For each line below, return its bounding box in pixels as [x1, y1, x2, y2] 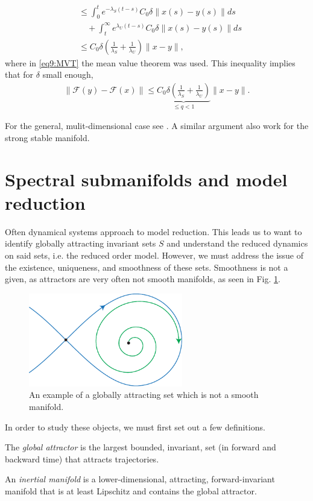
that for [5, 68, 34, 81]
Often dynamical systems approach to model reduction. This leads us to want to [5, 225, 302, 238]
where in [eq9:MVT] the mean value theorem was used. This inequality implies [5, 56, 296, 69]
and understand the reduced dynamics [166, 237, 308, 250]
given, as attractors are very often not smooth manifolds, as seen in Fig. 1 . [5, 273, 280, 285]
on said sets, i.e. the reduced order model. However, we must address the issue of [5, 249, 304, 262]
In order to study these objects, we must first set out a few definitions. [5, 420, 265, 433]
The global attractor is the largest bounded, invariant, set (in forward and [5, 441, 276, 453]
